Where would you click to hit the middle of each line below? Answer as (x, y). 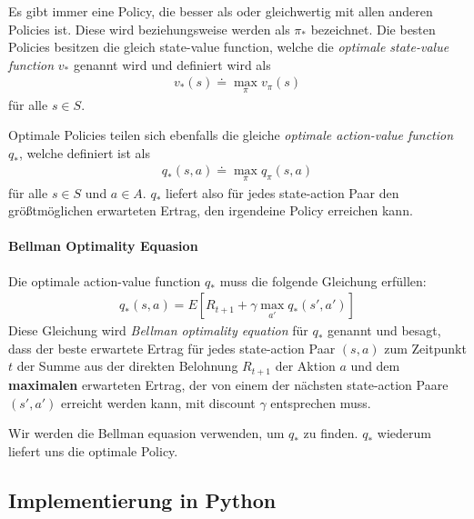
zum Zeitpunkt (425, 348)
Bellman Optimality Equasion (103, 246)
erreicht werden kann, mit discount (158, 402)
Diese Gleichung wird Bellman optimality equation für (158, 330)
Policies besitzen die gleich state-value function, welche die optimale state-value (229, 47)
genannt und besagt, (384, 330)
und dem (375, 366)
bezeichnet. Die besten (373, 29)
